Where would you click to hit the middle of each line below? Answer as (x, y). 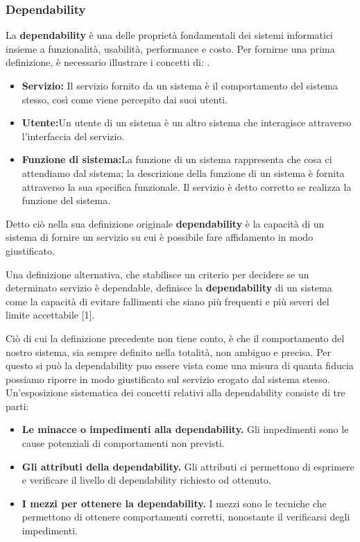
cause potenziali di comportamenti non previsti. (123, 443)
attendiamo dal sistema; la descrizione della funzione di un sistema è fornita (183, 172)
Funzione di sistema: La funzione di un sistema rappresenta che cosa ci (177, 159)
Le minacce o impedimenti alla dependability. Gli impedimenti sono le (185, 429)
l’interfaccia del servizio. (73, 136)
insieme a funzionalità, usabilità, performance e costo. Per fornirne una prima (170, 48)
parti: (17, 406)
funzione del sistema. (66, 200)
